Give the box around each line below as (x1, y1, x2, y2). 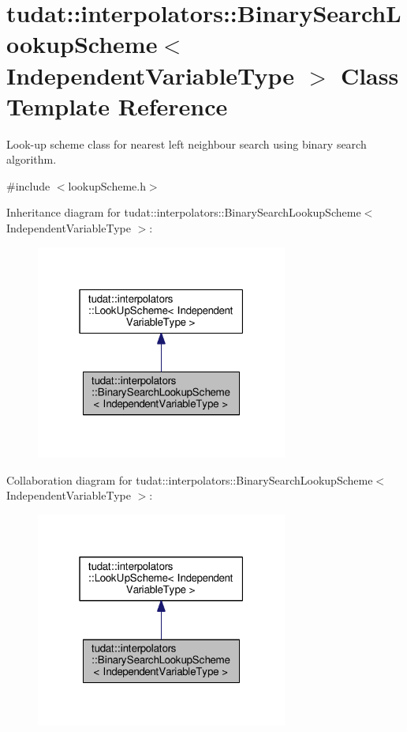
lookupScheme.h (68, 177, 146, 194)
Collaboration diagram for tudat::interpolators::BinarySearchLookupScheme (6, 471, 373, 488)
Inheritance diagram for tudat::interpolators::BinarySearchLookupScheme (6, 204, 361, 221)
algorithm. (6, 151, 57, 168)
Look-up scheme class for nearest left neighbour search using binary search (6, 135, 367, 152)
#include (6, 177, 50, 194)
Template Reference (6, 89, 228, 122)
